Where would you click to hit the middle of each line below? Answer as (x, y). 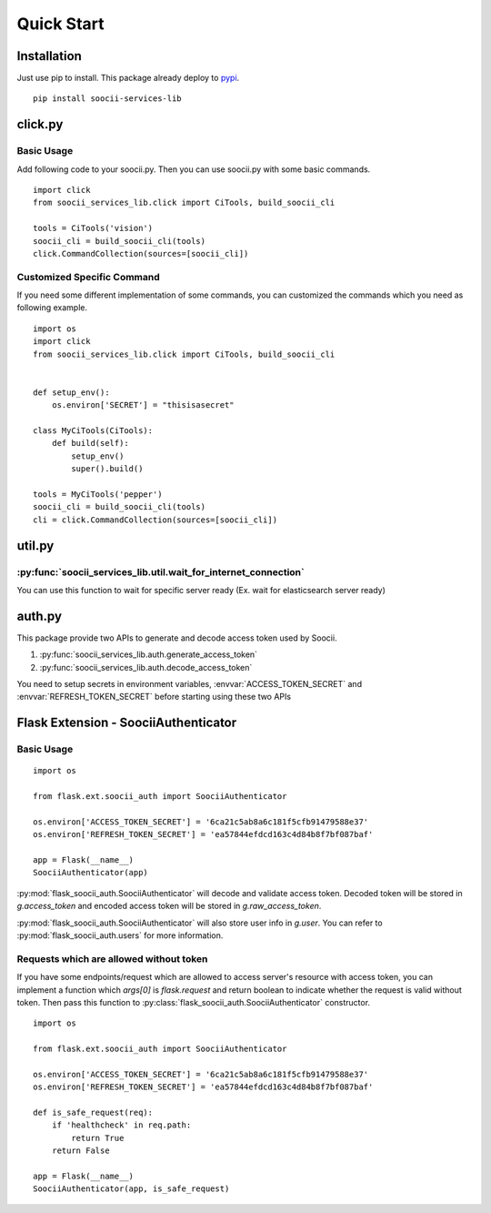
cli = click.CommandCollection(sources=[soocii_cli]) (155, 520)
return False (80, 1151)
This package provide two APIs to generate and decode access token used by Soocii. (177, 638)
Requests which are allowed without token (112, 958)
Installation (49, 56)
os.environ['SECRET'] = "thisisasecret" (143, 405)
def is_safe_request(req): (93, 1113)
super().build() (107, 469)
